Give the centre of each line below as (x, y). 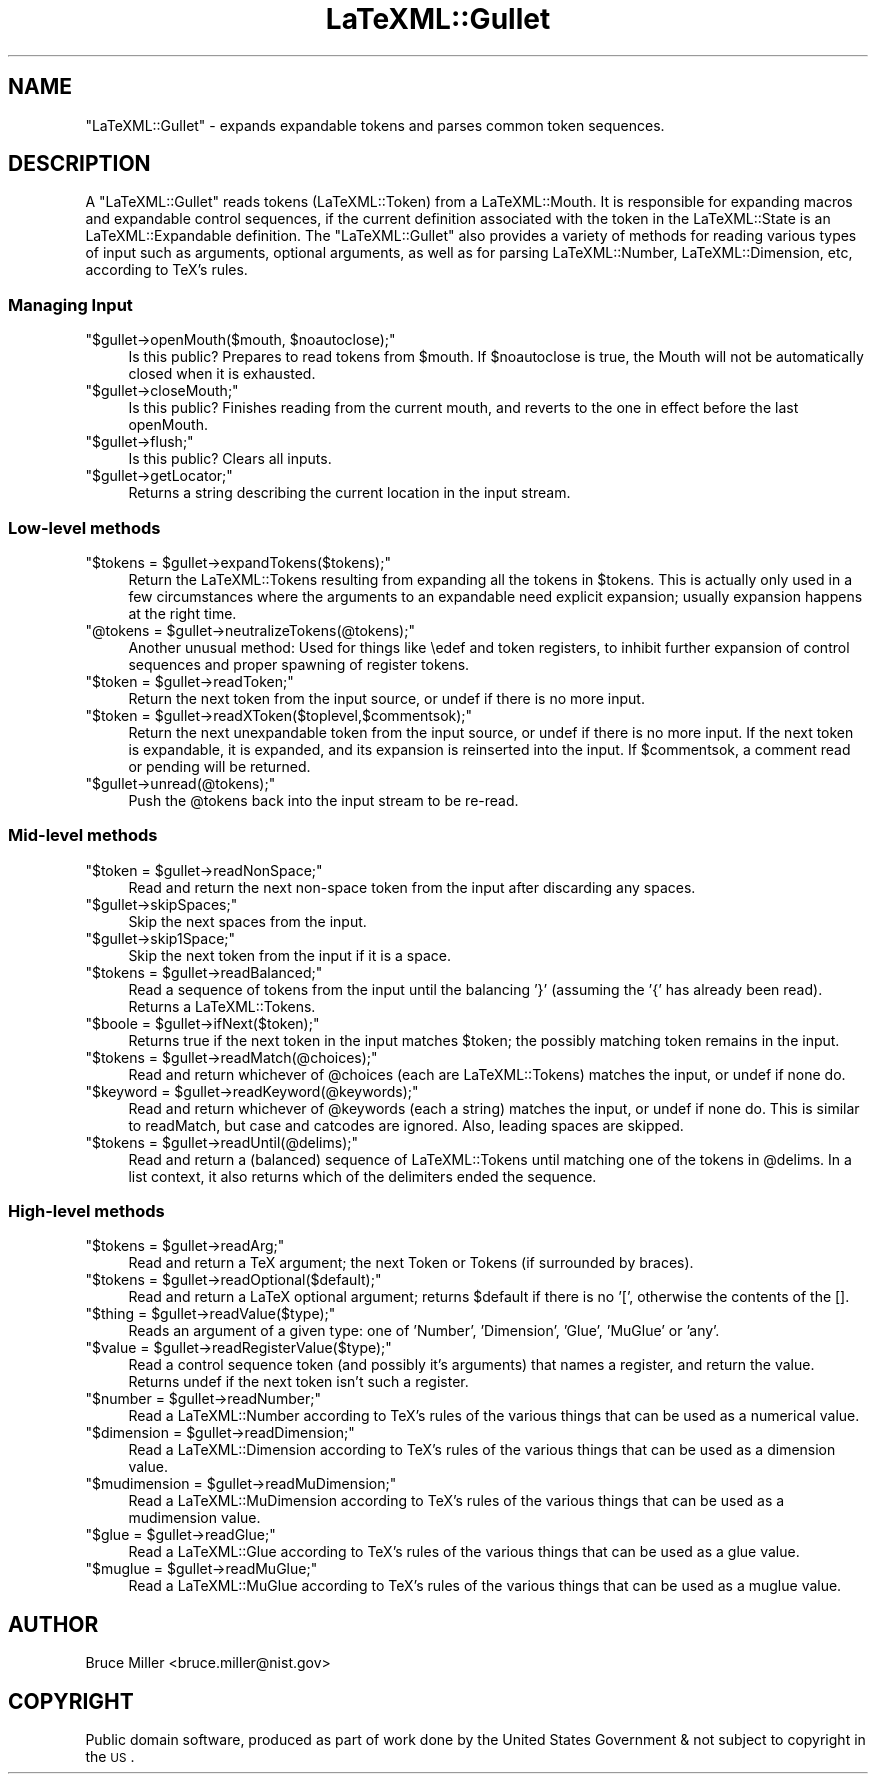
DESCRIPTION (79, 164)
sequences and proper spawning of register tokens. (299, 664)
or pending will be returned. (219, 766)
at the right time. (182, 613)
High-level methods (86, 1211)
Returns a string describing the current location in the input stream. (349, 493)
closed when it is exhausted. (222, 374)
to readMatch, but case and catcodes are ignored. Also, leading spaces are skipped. (406, 1125)
